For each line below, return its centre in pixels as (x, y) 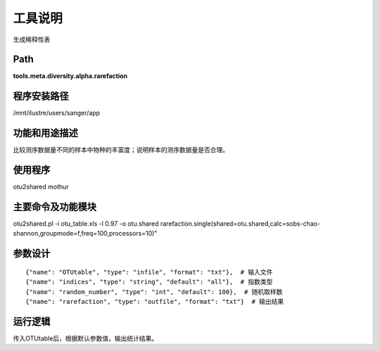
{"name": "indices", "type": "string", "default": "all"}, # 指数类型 (149, 282)
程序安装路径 (41, 96)
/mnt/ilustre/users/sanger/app (57, 113)
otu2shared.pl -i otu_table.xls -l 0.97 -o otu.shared (86, 224)
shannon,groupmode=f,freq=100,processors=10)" (85, 234)
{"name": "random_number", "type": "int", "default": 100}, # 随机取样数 (154, 292)
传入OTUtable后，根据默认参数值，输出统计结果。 (85, 338)
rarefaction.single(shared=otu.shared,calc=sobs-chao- (240, 224)
